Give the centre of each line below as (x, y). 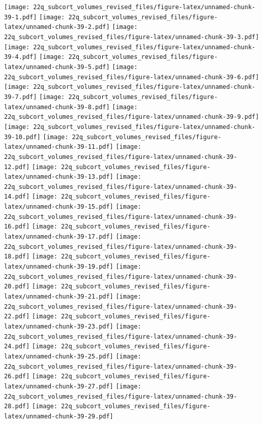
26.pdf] (17, 377)
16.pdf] (17, 227)
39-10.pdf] (22, 137)
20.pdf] (17, 287)
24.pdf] (17, 347)
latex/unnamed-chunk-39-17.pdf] (59, 237)
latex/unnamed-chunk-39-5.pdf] (57, 67)
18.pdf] (17, 257)
